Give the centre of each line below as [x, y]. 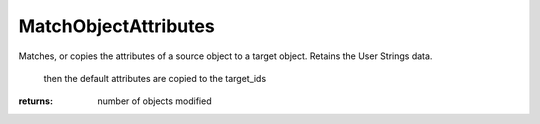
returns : [36, 101]
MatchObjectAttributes [116, 26]
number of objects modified [154, 101]
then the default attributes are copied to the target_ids [155, 78]
